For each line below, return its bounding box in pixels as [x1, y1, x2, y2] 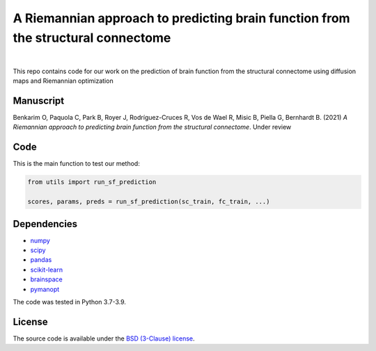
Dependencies [13, 218, 78, 230]
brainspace [30, 275, 63, 283]
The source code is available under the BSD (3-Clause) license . [13, 334, 195, 343]
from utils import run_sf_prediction [27, 178, 157, 186]
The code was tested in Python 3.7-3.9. [13, 297, 127, 306]
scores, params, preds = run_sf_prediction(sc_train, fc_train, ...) [27, 198, 270, 205]
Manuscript [13, 95, 65, 107]
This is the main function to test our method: [13, 159, 141, 168]
